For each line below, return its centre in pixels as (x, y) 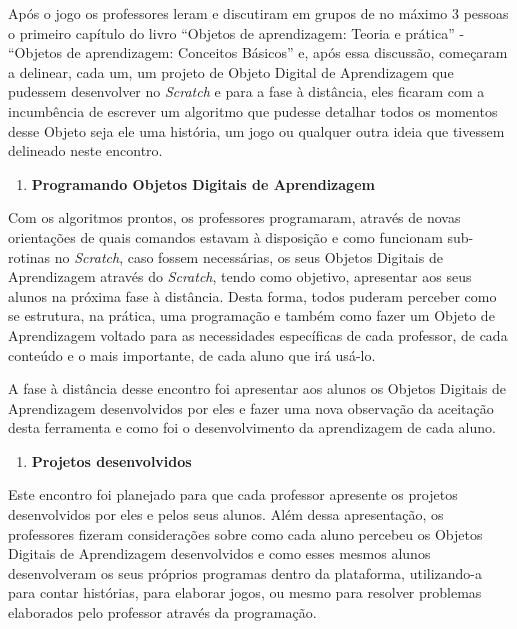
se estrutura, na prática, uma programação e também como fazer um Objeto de (251, 315)
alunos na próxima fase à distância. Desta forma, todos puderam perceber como (252, 295)
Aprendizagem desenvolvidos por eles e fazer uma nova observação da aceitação (251, 407)
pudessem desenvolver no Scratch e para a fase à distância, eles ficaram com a (246, 91)
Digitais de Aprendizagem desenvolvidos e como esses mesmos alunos (219, 553)
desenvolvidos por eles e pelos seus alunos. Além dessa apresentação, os (226, 514)
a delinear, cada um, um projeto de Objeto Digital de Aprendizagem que (231, 71)
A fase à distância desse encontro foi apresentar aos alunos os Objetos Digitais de (257, 388)
